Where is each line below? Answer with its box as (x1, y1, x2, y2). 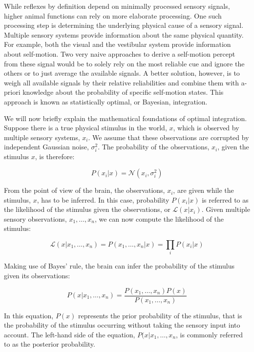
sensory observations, (4, 213, 67, 224)
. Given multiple (201, 204, 250, 214)
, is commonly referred (176, 329, 243, 339)
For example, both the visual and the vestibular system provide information (4, 39, 231, 49)
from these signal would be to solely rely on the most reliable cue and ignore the (4, 58, 245, 68)
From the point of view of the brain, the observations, (4, 185, 165, 195)
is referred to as (202, 194, 249, 205)
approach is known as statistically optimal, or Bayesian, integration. (4, 96, 208, 106)
